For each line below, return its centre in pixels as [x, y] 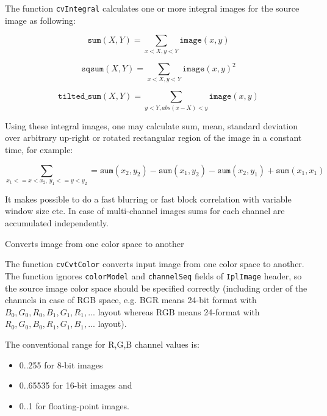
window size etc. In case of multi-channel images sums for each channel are [145, 211]
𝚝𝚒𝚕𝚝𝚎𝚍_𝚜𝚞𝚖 [80, 97]
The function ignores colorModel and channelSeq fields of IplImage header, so [153, 275]
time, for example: [39, 149]
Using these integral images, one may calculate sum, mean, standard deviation [151, 125]
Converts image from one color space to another [95, 243]
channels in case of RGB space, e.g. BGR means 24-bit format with [131, 300]
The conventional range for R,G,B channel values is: [102, 344]
